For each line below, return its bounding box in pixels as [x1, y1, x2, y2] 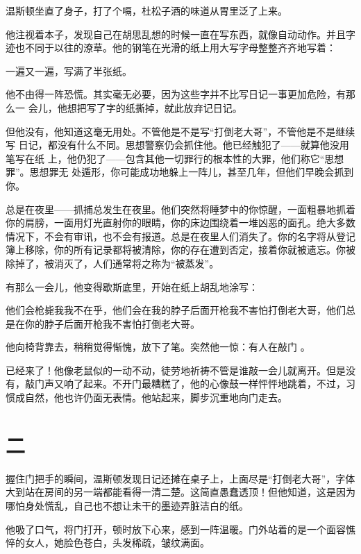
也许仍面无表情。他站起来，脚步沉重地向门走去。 [63, 390, 287, 405]
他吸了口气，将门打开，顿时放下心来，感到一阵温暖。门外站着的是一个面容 [6, 521, 346, 536]
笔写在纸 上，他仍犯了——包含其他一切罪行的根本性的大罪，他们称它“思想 [6, 151, 344, 165]
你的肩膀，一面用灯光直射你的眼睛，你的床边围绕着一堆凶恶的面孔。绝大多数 [6, 215, 355, 230]
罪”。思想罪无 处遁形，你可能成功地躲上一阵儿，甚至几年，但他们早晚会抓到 [6, 165, 354, 179]
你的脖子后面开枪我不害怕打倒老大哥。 [24, 316, 200, 330]
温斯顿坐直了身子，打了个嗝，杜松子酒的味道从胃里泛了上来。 [6, 3, 287, 17]
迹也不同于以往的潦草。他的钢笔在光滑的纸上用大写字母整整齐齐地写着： [6, 40, 336, 55]
